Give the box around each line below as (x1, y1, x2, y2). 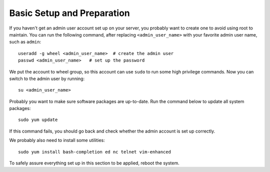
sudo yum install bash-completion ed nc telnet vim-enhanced (18, 149, 171, 154)
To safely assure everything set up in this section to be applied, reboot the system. (9, 160, 179, 166)
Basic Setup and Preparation (9, 7, 130, 18)
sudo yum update (18, 117, 58, 122)
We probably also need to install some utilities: (9, 137, 105, 143)
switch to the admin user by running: (9, 75, 85, 81)
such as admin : (9, 39, 41, 45)
